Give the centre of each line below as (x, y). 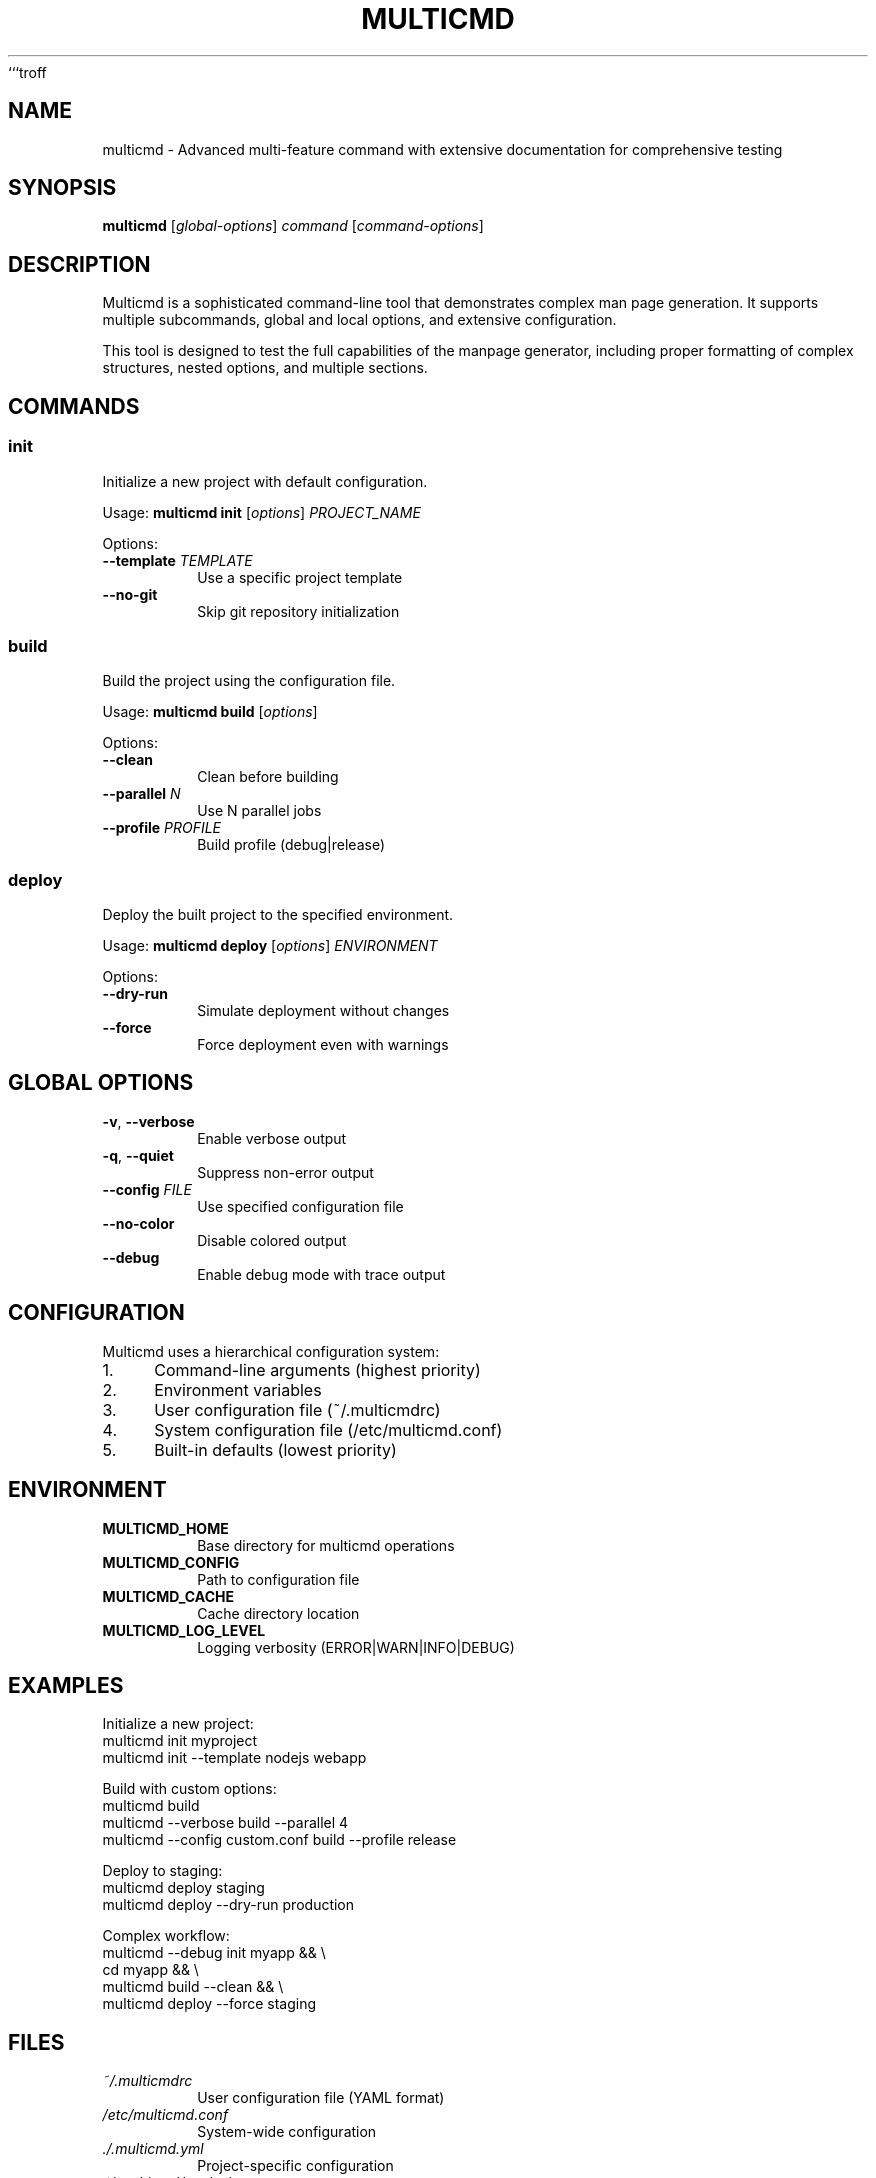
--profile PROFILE (162, 828)
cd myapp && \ (150, 1970)
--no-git (130, 594)
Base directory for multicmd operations (326, 1545)
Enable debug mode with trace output (321, 1274)
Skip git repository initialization (298, 611)
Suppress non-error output (285, 1172)
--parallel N (141, 794)
